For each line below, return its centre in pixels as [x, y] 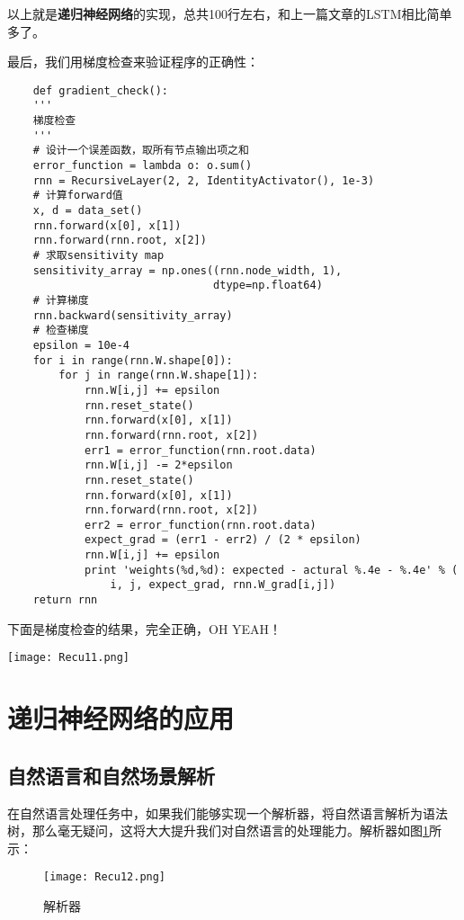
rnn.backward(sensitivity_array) [133, 315]
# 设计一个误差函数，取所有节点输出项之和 [141, 151]
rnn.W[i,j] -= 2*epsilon [158, 465]
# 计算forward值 [78, 196]
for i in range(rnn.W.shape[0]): [133, 360]
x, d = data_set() [88, 211]
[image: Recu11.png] [69, 658]
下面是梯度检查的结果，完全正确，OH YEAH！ [145, 628]
